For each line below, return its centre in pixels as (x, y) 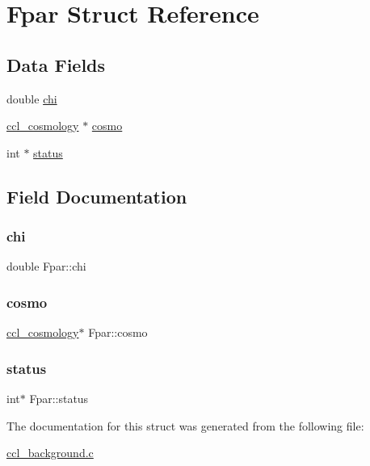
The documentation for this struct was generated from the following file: (185, 425)
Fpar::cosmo (118, 332)
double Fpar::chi (46, 266)
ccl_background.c (50, 453)
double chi (32, 98)
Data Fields (56, 64)
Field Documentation (97, 196)
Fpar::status (59, 398)
